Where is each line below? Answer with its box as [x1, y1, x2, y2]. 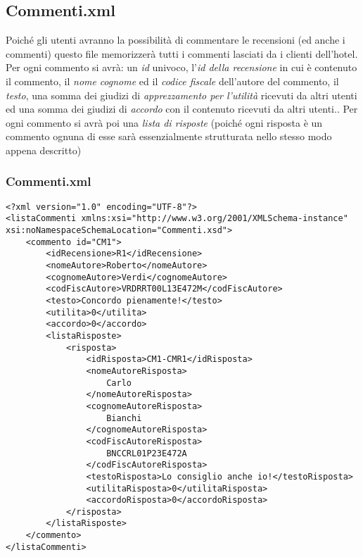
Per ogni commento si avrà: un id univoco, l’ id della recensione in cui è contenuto [6, 60, 357, 75]
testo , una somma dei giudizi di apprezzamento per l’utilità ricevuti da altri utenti [6, 87, 357, 102]
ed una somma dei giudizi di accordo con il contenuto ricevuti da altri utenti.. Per [6, 101, 358, 116]
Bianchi [106, 413, 142, 423]
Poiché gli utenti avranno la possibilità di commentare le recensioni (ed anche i [6, 32, 345, 47]
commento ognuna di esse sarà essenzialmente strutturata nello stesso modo [6, 129, 332, 144]
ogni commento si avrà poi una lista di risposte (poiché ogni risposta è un [6, 115, 323, 130]
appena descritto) [6, 142, 82, 157]
